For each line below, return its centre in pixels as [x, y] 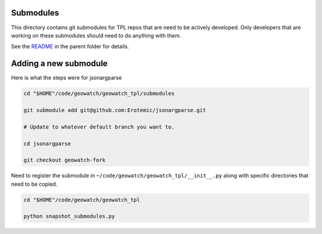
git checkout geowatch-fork [64, 160]
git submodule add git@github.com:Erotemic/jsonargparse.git [115, 110]
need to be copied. [34, 184]
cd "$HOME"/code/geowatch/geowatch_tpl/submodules [99, 93]
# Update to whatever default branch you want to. [99, 127]
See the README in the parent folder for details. [70, 46]
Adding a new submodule [59, 63]
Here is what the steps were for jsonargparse [66, 78]
